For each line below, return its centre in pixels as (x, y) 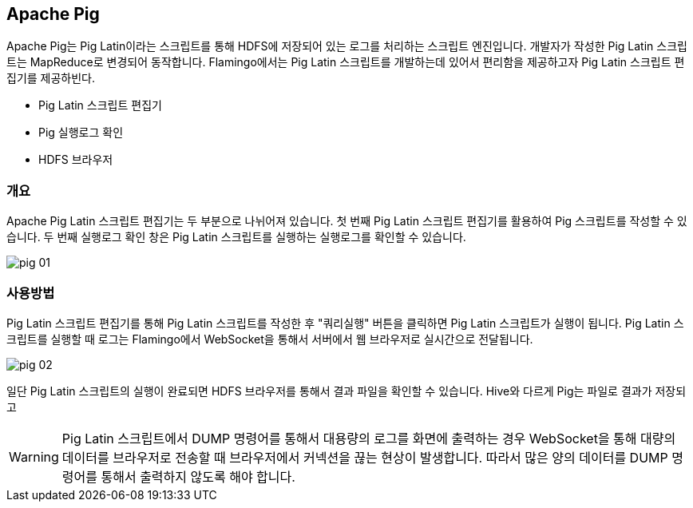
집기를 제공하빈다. (51, 78)
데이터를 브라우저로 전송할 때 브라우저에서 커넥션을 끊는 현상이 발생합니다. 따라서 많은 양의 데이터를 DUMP (365, 457)
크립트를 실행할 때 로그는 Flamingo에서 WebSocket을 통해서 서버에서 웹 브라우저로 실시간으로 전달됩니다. (270, 339)
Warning (34, 456)
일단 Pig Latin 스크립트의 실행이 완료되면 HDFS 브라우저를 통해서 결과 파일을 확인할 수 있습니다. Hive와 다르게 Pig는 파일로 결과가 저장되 (346, 391)
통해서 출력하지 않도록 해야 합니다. (198, 476)
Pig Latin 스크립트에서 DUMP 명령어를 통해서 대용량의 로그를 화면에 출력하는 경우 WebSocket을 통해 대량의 (369, 438)
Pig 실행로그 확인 (81, 133)
